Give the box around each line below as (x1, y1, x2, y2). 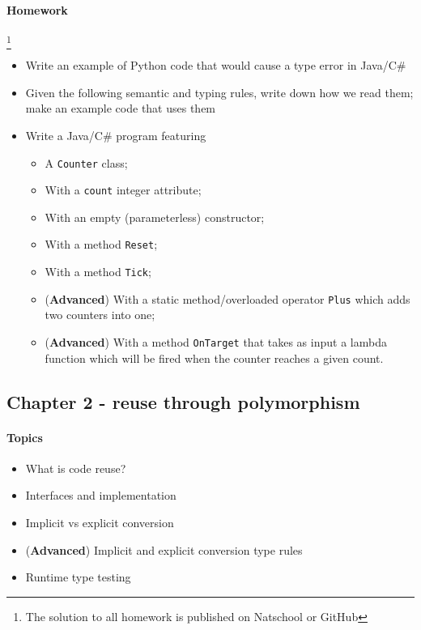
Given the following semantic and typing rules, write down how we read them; (25, 83, 414, 100)
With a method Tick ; (45, 263, 151, 280)
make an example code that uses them (25, 100, 216, 117)
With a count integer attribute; (45, 181, 202, 198)
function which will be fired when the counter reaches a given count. (45, 349, 384, 366)
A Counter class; (45, 154, 128, 171)
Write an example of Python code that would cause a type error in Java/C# (25, 57, 406, 74)
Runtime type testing (25, 568, 131, 585)
